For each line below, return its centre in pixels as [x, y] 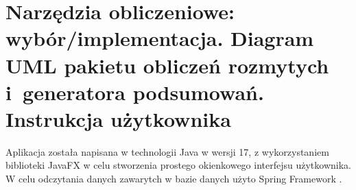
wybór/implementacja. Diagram [160, 38]
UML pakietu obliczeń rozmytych [167, 65]
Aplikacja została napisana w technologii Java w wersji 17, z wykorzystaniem [167, 151]
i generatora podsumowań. [135, 92]
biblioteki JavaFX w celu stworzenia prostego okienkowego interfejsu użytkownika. [178, 165]
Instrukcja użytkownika [118, 118]
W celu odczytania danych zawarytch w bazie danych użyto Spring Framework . [174, 179]
